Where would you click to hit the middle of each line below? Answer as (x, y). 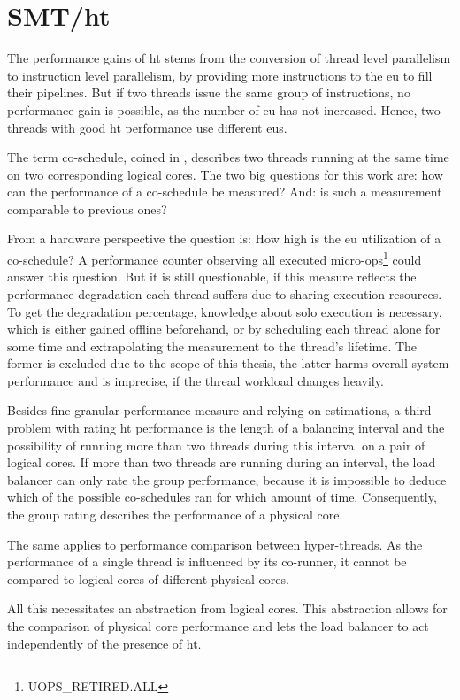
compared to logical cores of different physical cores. (148, 578)
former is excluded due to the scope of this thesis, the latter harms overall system (228, 363)
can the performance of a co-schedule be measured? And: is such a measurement (225, 192)
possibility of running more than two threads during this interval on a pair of (216, 445)
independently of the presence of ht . (104, 643)
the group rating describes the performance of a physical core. (175, 515)
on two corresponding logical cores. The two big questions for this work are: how (225, 174)
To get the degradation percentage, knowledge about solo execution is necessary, (225, 311)
